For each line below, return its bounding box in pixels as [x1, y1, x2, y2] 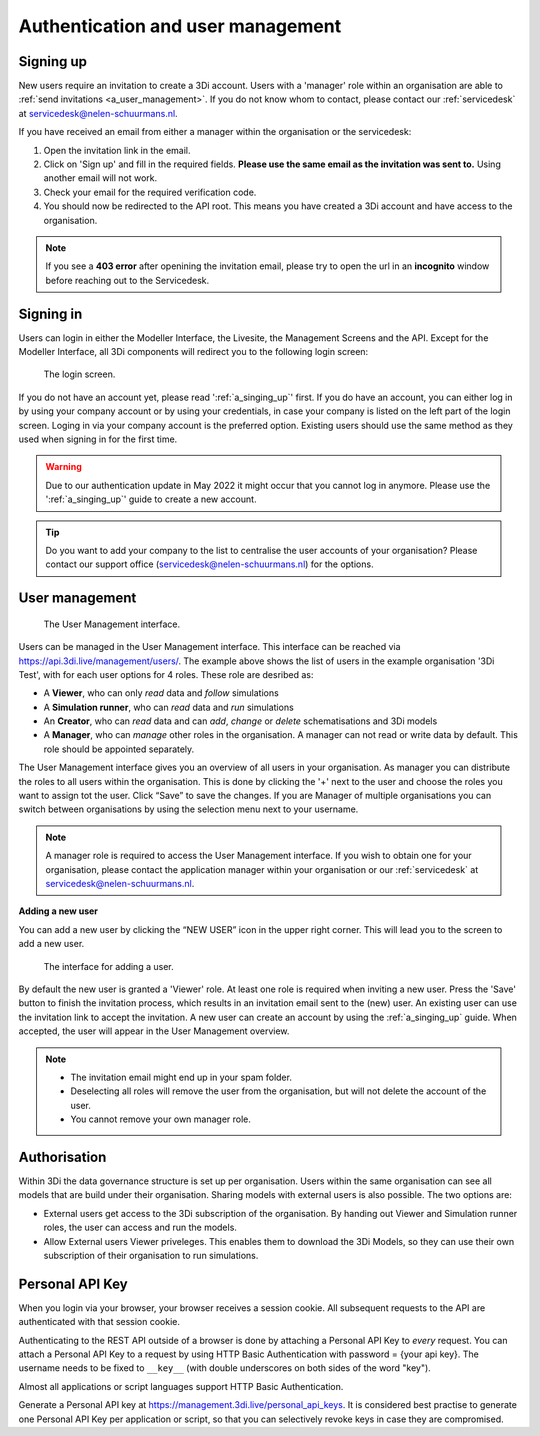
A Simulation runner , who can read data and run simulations [43, 701, 294, 713]
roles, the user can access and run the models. [43, 1221, 237, 1234]
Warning [45, 461, 82, 473]
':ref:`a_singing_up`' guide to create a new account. [45, 493, 257, 505]
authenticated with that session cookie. [18, 1316, 180, 1328]
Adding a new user [18, 905, 99, 917]
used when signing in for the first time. [18, 433, 178, 445]
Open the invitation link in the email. [43, 144, 191, 156]
